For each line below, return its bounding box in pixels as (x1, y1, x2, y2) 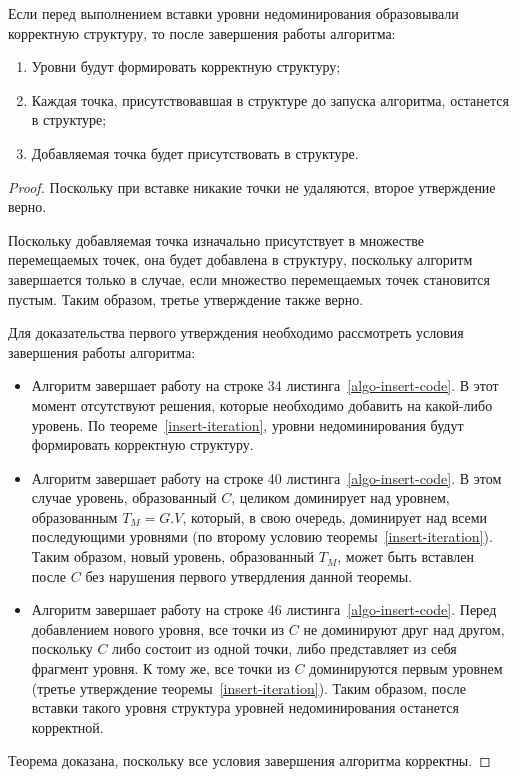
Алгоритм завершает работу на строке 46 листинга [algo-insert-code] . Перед (31, 599, 497, 620)
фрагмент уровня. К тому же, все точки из (31, 658, 290, 679)
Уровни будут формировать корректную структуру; (31, 56, 341, 77)
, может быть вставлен (337, 546, 474, 567)
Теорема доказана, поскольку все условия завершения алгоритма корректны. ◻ (8, 750, 491, 771)
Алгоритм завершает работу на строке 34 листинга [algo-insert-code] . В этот (31, 375, 499, 396)
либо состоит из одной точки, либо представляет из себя (112, 638, 457, 659)
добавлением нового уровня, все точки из (31, 618, 285, 639)
